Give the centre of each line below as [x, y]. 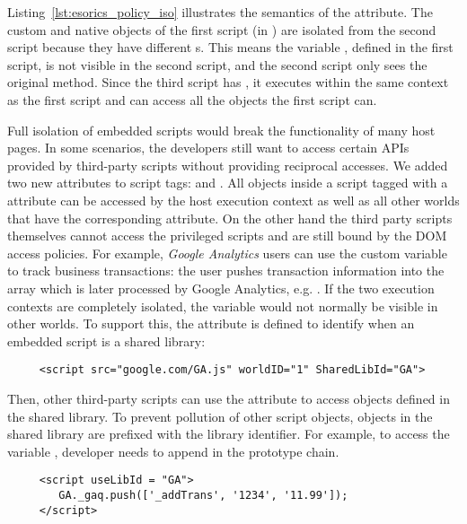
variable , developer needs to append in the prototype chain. [173, 451]
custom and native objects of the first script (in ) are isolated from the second [222, 29]
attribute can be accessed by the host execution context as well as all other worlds [233, 200]
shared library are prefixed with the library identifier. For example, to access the [229, 434]
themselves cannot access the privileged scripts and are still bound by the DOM [227, 236]
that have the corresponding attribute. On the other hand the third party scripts [230, 218]
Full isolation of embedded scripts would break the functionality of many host [221, 130]
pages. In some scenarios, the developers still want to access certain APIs [208, 148]
